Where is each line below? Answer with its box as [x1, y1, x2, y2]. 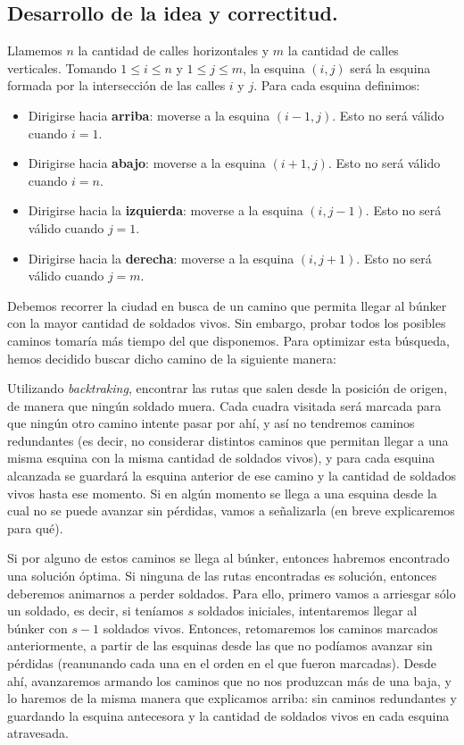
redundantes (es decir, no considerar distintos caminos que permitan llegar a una [7, 431, 449, 449]
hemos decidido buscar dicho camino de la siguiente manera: [7, 348, 336, 367]
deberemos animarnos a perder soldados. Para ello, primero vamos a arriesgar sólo [7, 583, 456, 602]
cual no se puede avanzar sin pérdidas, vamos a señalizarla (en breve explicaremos [7, 501, 455, 520]
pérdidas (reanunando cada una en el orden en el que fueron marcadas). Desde [7, 654, 436, 673]
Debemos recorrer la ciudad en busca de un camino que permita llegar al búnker [7, 296, 447, 314]
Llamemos [7, 41, 62, 60]
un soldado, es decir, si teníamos [7, 601, 184, 620]
